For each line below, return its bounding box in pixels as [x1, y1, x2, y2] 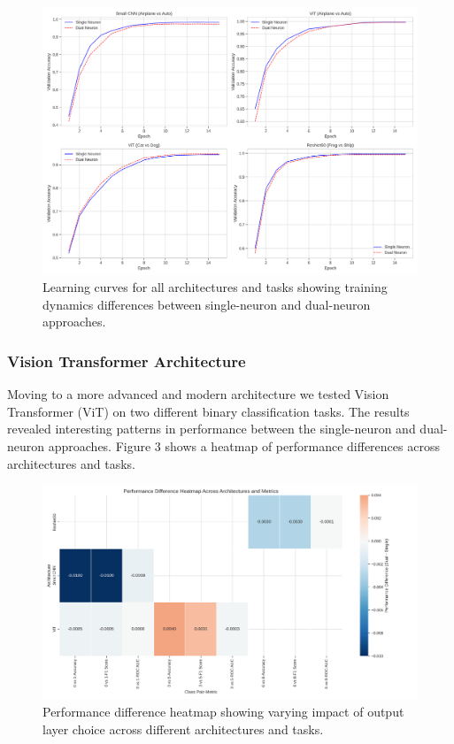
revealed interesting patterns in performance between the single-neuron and [7, 419, 416, 438]
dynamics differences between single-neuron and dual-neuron [42, 295, 371, 313]
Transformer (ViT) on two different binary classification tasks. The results [7, 402, 410, 420]
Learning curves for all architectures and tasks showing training [42, 278, 388, 296]
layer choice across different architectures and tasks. [42, 719, 324, 738]
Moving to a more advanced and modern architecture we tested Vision [7, 385, 389, 403]
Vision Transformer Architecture [7, 349, 246, 372]
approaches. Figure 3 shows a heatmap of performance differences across [48, 437, 440, 456]
